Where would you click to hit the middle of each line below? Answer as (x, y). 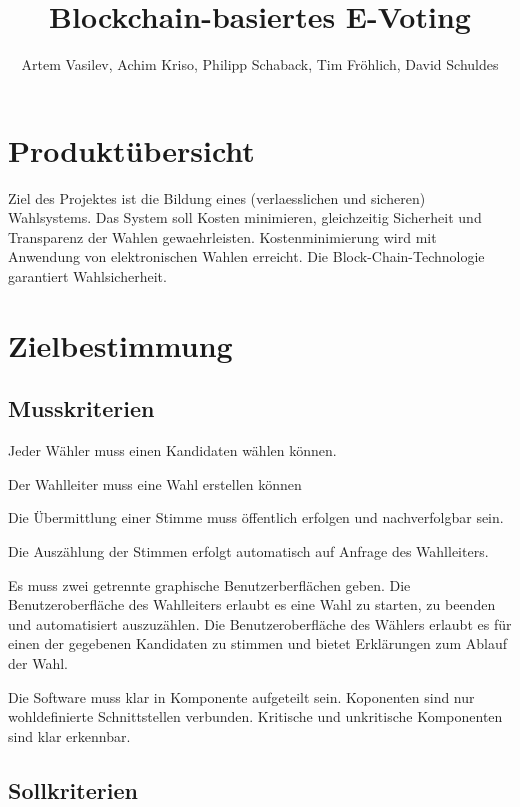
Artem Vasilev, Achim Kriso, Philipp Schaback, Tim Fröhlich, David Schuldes (260, 64)
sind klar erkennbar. (69, 735)
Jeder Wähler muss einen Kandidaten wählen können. (172, 450)
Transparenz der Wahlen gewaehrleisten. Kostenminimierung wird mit (222, 236)
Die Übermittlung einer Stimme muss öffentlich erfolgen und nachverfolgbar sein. (256, 517)
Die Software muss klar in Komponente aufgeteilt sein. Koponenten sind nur (241, 696)
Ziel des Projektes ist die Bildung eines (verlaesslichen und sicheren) (217, 197)
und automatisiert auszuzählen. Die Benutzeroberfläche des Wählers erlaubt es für (260, 623)
